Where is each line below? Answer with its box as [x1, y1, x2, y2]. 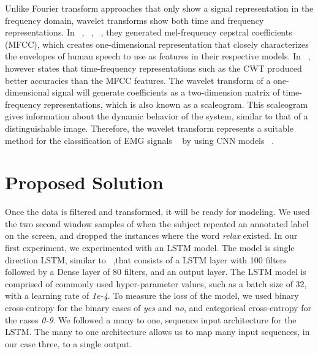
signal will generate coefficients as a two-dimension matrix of [52, 86, 280, 99]
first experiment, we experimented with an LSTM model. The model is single [5, 241, 295, 254]
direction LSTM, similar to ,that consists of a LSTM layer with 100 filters [5, 253, 287, 266]
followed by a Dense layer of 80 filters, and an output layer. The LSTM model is [5, 265, 306, 278]
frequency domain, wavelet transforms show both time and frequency [5, 13, 264, 26]
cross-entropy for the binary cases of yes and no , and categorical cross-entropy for [5, 301, 311, 314]
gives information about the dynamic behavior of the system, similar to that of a [5, 110, 308, 122]
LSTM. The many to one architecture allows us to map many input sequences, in [5, 325, 310, 338]
